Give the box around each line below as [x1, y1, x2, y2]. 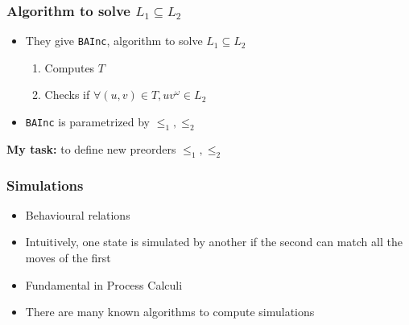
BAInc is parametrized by [25, 113, 150, 130]
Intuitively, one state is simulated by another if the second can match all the [25, 233, 403, 250]
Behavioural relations [25, 206, 130, 223]
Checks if [44, 86, 90, 103]
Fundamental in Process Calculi [25, 276, 183, 293]
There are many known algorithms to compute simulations [25, 303, 315, 320]
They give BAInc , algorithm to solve [25, 32, 203, 49]
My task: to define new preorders [6, 140, 176, 157]
